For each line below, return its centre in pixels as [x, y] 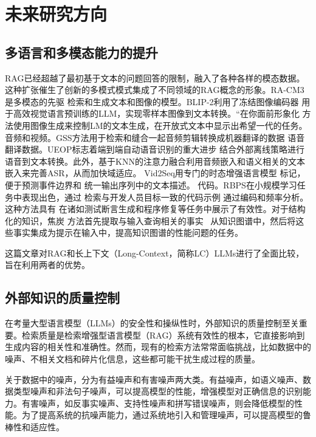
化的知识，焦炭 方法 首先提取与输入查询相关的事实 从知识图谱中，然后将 [150, 220]
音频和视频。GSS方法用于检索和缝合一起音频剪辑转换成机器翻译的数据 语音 [155, 137]
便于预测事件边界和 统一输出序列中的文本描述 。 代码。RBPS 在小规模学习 [151, 184]
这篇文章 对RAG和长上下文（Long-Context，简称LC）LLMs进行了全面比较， [155, 253]
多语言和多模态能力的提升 [81, 52]
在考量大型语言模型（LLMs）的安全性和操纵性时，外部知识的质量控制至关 [152, 323]
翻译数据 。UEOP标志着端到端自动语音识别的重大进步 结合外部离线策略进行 [155, 149]
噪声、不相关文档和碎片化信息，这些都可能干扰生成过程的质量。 [132, 359]
